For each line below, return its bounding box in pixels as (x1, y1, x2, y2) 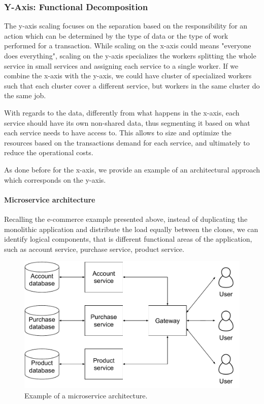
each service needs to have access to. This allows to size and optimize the (4, 127, 232, 138)
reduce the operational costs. (4, 147, 93, 158)
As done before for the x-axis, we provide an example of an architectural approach (4, 164, 260, 175)
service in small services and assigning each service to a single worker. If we (4, 60, 239, 71)
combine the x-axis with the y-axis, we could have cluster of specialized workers (4, 70, 252, 81)
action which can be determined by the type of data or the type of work (4, 30, 228, 41)
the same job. (4, 90, 46, 101)
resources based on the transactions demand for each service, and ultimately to (4, 137, 250, 148)
